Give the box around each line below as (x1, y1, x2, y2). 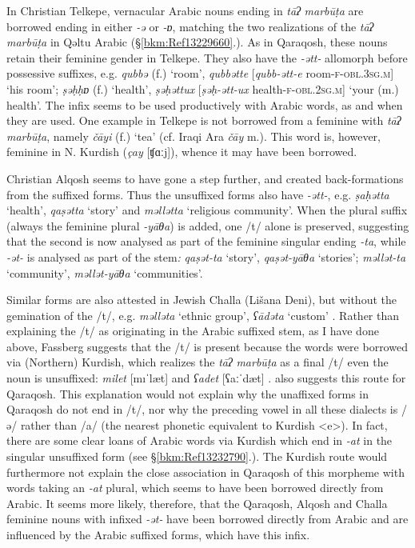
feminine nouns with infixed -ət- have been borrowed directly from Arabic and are (6, 510, 409, 527)
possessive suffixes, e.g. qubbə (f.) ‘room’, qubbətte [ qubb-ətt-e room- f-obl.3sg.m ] (6, 65, 394, 82)
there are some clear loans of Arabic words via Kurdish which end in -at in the (6, 432, 393, 449)
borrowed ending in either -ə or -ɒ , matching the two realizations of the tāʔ (6, 18, 374, 34)
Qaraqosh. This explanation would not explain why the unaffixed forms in (6, 385, 369, 402)
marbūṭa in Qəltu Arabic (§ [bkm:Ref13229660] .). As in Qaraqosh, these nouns (6, 34, 388, 50)
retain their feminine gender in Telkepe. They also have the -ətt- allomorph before (6, 49, 408, 66)
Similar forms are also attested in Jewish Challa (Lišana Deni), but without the (6, 291, 397, 308)
